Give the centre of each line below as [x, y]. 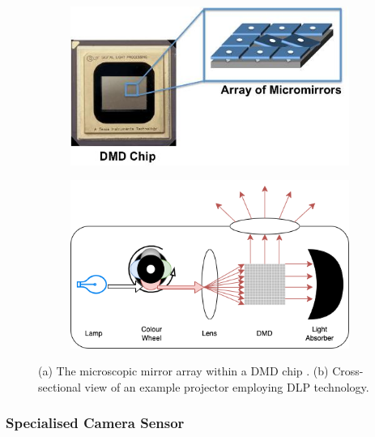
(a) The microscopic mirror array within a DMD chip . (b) [183, 371]
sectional [60, 386]
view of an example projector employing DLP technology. [227, 386]
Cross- [348, 371]
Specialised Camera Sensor [95, 423]
